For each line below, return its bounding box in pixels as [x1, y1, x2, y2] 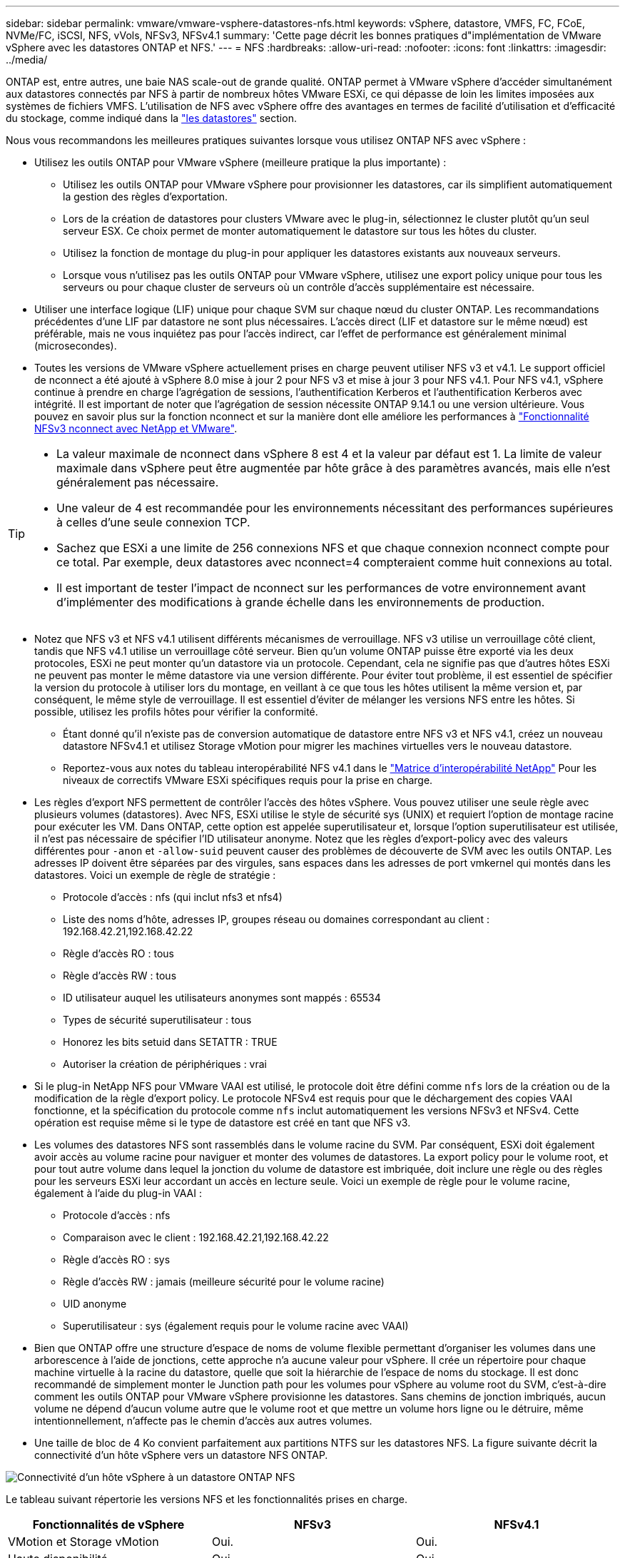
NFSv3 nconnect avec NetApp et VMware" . [34, 422, 238, 434]
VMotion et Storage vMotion [8, 1534, 159, 1549]
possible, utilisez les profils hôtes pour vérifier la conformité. [34, 706, 318, 718]
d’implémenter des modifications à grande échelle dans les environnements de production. [56, 595, 545, 609]
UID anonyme [63, 1298, 127, 1310]
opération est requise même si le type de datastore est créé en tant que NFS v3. [34, 1116, 411, 1129]
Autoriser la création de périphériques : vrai [63, 1058, 268, 1070]
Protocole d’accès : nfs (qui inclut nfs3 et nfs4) [63, 891, 283, 903]
